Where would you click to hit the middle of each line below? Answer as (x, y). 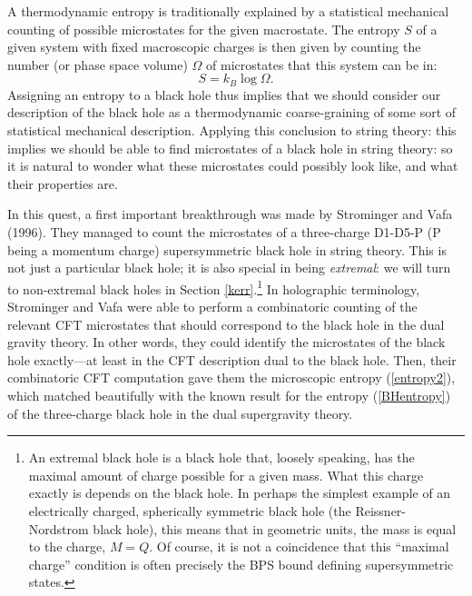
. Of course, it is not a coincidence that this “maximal (299, 546)
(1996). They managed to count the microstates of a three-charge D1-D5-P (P (224, 231)
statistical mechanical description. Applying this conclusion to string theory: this (232, 130)
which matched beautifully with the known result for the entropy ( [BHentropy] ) (229, 395)
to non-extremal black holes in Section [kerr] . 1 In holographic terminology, (214, 287)
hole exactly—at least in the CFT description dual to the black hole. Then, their (232, 359)
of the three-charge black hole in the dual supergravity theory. (180, 413)
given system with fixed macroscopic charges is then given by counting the (214, 47)
